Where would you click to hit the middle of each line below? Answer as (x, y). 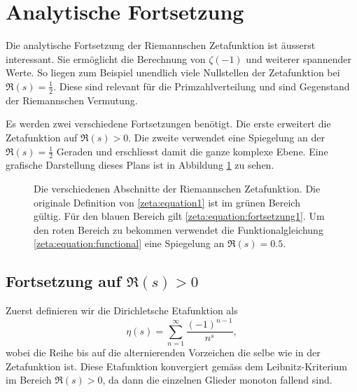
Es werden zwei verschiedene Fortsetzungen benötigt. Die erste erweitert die (168, 124)
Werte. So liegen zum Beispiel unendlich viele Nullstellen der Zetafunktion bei (173, 72)
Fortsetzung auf (63, 281)
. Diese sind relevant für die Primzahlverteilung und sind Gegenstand (202, 86)
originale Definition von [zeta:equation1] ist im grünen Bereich (167, 202)
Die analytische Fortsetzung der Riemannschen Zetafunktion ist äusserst (161, 45)
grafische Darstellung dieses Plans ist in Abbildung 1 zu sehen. (140, 165)
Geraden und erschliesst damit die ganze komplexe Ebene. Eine (192, 151)
